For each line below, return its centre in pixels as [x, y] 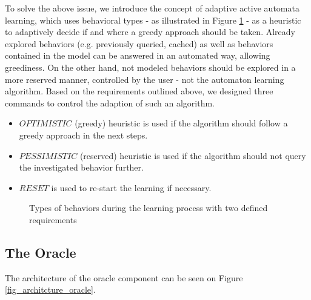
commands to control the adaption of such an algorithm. [110, 103]
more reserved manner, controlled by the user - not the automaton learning [145, 79]
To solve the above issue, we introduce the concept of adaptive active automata [152, 8]
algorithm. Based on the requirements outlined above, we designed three [139, 91]
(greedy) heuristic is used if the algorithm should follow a [181, 123]
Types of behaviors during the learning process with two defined [149, 208]
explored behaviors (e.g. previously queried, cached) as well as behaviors [139, 43]
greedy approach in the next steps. [83, 135]
